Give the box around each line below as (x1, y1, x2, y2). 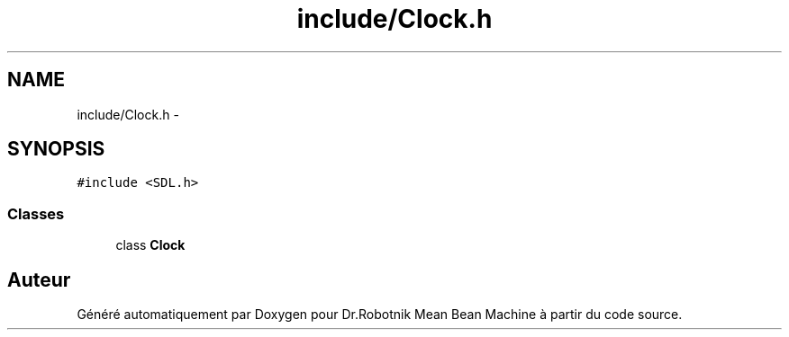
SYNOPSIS (7, 137, 105, 161)
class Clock (115, 237, 186, 253)
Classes (7, 204, 65, 223)
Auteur (7, 268, 71, 291)
